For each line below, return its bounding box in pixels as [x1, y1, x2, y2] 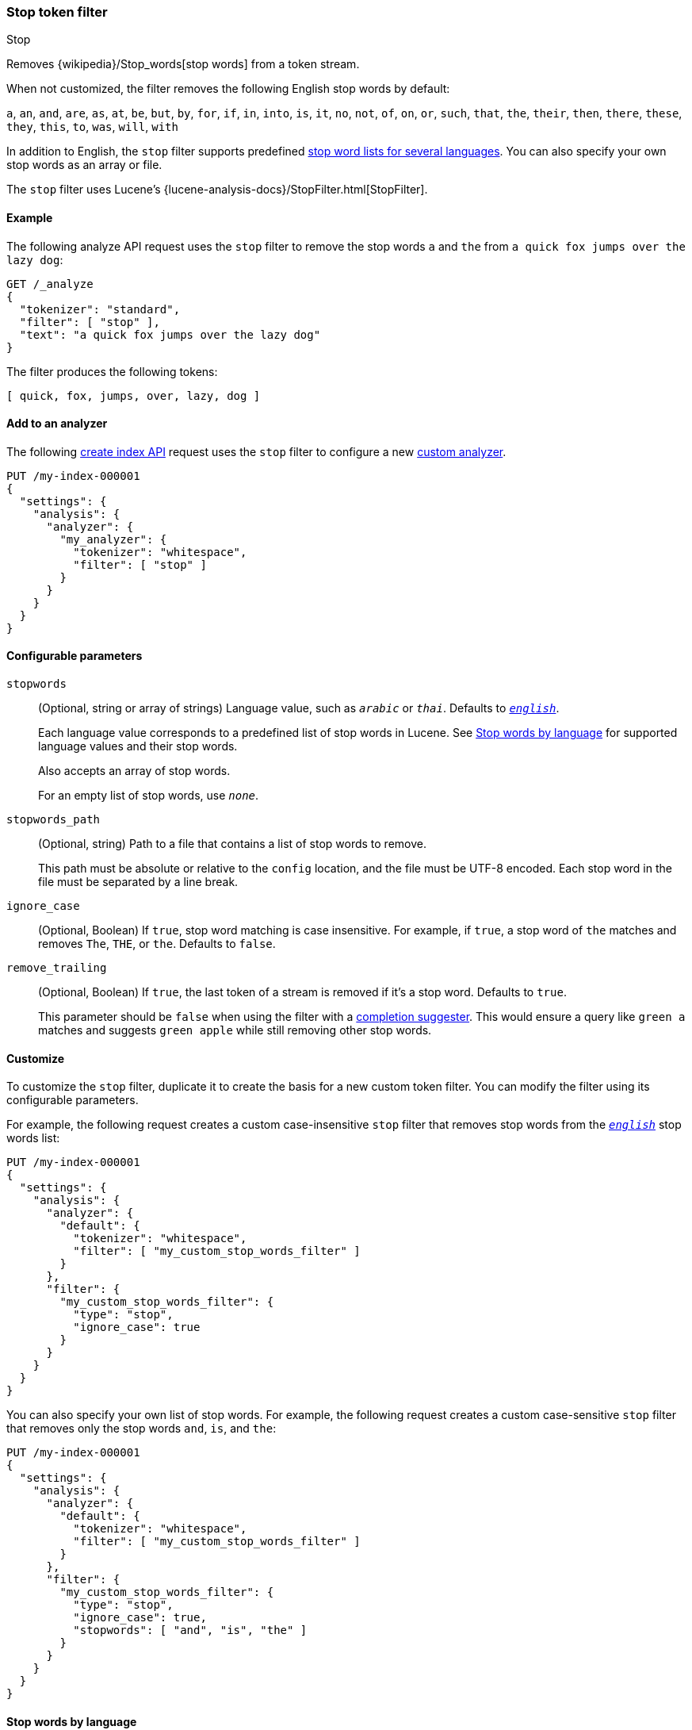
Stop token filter [6, 4, 108, 20]
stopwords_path [6, 813, 101, 827]
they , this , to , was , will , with [6, 120, 178, 134]
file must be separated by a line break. [38, 875, 239, 889]
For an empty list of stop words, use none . [38, 788, 259, 803]
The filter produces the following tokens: [6, 364, 218, 378]
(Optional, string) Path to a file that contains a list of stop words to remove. [38, 837, 426, 851]
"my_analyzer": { [59, 532, 167, 546]
